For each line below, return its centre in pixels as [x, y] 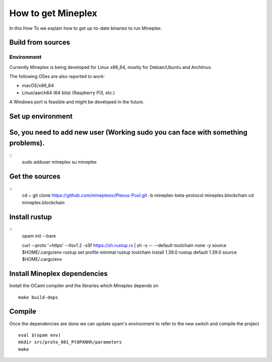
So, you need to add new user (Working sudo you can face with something [128, 133]
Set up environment [41, 117]
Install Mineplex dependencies [58, 274]
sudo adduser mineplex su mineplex [59, 162]
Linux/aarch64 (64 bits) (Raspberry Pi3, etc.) [69, 93]
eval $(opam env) [40, 335]
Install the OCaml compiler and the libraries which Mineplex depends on [84, 286]
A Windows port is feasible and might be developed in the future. [77, 102]
